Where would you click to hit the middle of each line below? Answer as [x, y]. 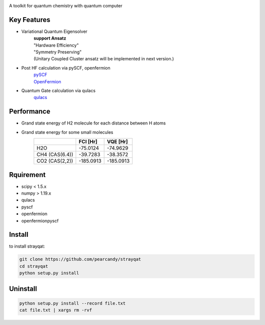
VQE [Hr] [117, 142]
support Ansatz [50, 38]
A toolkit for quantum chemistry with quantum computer [66, 6]
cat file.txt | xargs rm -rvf [56, 310]
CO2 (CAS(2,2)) [55, 161]
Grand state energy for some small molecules [67, 132]
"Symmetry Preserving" [58, 52]
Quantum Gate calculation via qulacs [58, 91]
